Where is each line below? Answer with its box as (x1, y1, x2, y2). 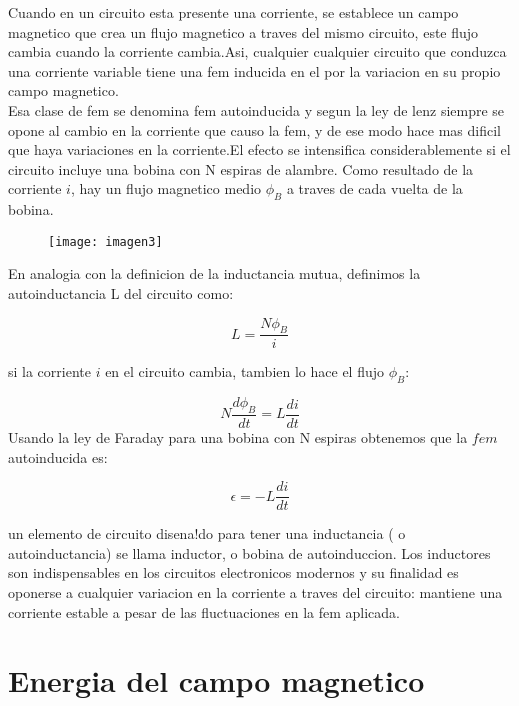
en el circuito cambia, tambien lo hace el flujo (105, 361, 384, 382)
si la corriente (8, 361, 91, 382)
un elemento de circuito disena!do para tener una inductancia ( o (8, 523, 406, 544)
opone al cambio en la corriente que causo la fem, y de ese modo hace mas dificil (8, 119, 501, 140)
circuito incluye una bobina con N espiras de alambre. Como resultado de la (8, 158, 474, 179)
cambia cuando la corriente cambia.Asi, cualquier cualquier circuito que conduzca (8, 41, 507, 62)
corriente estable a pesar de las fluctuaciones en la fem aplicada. (8, 601, 400, 622)
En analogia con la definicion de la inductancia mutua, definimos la (8, 263, 421, 284)
